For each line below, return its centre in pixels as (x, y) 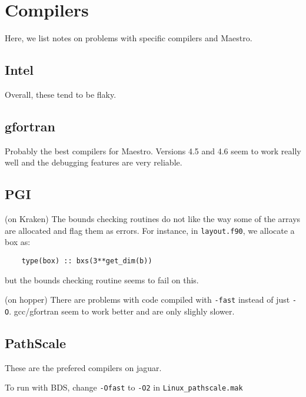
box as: (18, 242)
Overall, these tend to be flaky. (61, 94)
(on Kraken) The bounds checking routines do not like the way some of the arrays (153, 219)
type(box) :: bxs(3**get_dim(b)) (87, 261)
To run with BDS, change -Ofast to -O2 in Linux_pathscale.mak (124, 387)
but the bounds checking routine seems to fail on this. (102, 279)
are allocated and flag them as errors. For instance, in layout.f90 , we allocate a (150, 230)
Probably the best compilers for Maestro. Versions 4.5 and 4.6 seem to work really (153, 150)
